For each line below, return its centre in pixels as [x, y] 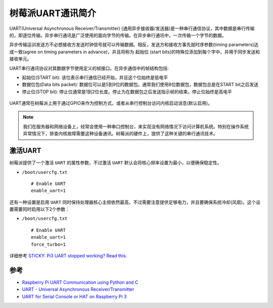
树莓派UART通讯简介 [53, 13]
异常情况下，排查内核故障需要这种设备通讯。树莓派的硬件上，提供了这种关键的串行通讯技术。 [120, 134]
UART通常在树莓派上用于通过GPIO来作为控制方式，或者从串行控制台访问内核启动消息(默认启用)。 [111, 103]
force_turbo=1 [48, 244]
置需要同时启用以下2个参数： [40, 209]
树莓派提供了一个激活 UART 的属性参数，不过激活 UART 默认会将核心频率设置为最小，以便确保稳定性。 [116, 163]
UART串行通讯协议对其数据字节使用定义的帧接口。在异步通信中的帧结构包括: [89, 68]
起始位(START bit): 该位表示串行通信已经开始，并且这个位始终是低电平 [95, 77]
